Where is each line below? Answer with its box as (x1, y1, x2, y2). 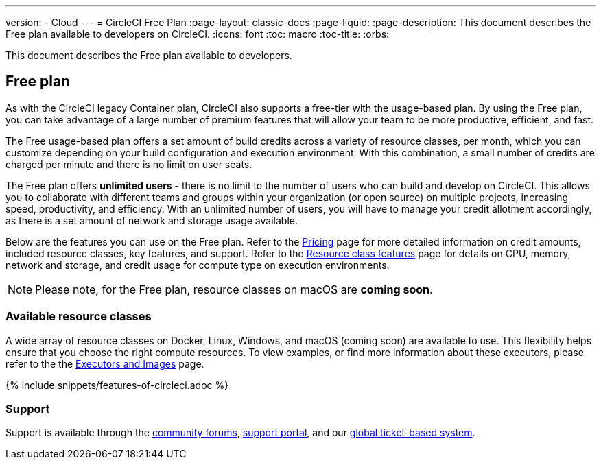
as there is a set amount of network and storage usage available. (5, 214, 298, 226)
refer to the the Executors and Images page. (5, 357, 204, 370)
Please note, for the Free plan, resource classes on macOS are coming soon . (35, 282, 433, 296)
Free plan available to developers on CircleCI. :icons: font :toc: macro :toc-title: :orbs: (5, 28, 390, 40)
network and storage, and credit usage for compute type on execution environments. (5, 259, 390, 271)
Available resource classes (5, 309, 152, 324)
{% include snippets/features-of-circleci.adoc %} (5, 379, 229, 391)
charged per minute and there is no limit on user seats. (5, 158, 252, 170)
